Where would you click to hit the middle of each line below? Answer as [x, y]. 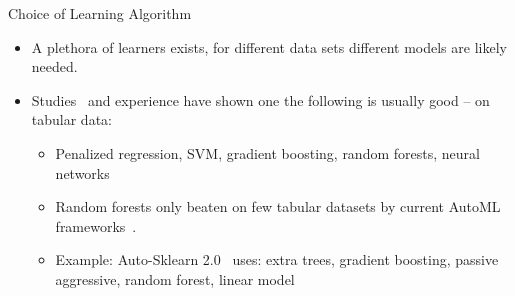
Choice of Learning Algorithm [100, 13]
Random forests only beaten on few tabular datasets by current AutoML [278, 206]
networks [82, 172]
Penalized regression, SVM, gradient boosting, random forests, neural [267, 152]
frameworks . [96, 225]
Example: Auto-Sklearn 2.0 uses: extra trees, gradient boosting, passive [277, 259]
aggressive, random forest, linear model [175, 278]
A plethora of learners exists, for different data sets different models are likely [269, 46]
